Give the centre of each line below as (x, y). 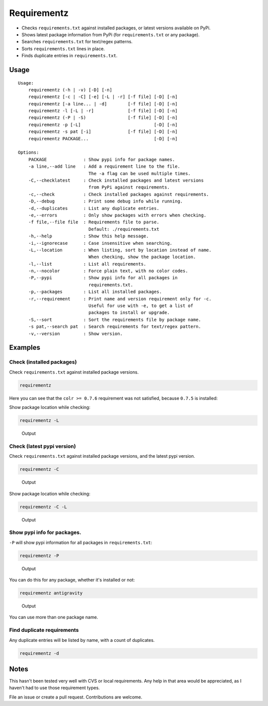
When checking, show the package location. (142, 257)
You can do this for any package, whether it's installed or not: (72, 580)
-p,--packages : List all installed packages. (95, 292)
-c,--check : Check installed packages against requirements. (119, 194)
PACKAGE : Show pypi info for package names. (101, 159)
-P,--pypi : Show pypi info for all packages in (103, 278)
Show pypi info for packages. (45, 532)
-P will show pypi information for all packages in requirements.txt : (81, 542)
